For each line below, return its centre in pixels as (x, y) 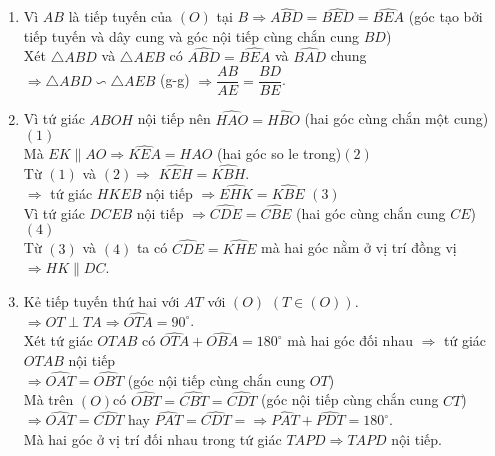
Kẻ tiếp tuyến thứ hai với (101, 300)
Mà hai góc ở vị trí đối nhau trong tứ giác (152, 439)
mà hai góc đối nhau (350, 340)
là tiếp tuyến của (120, 16)
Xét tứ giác (58, 340)
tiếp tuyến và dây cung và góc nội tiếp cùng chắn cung (191, 35)
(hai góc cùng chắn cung (371, 212)
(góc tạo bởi (445, 16)
